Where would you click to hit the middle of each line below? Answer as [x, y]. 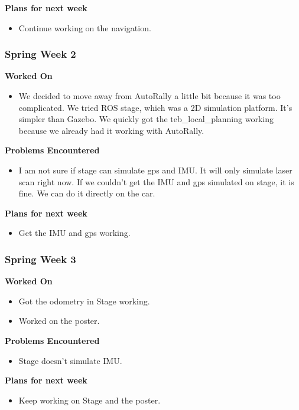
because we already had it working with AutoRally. [111, 130]
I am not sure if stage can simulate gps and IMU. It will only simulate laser [155, 170]
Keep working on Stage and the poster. [90, 400]
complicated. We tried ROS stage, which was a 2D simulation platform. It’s [155, 107]
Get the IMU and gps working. [74, 233]
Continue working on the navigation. [85, 27]
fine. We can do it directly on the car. [87, 193]
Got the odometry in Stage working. [84, 301]
